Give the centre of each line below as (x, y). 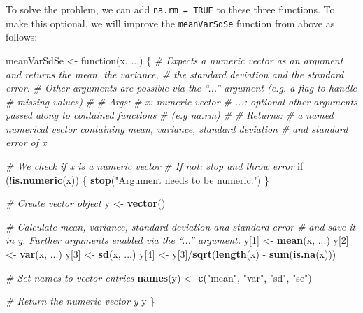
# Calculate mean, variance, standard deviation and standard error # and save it (181, 226)
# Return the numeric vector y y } (80, 301)
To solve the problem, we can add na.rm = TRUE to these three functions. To (170, 9)
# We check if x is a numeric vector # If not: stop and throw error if (155, 166)
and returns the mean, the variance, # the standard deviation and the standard (175, 74)
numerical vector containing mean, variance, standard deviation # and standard (177, 128)
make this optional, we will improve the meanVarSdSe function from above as (170, 23)
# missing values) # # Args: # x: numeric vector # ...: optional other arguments (181, 101)
